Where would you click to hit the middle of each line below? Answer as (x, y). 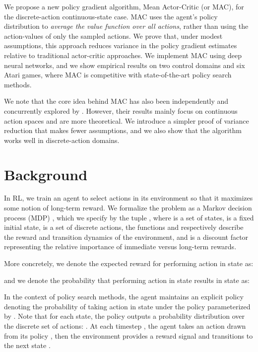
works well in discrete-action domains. (62, 140)
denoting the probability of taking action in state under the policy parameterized (127, 306)
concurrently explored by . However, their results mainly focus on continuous (121, 110)
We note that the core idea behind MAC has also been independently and (116, 101)
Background (46, 174)
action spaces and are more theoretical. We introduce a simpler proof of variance (127, 120)
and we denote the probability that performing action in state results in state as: (127, 280)
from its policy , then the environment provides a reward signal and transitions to (129, 335)
